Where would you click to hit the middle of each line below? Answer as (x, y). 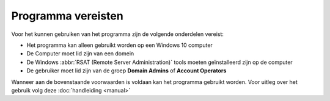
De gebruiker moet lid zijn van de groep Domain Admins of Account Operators (127, 71)
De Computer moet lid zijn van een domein (80, 54)
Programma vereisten (67, 16)
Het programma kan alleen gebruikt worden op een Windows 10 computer (120, 45)
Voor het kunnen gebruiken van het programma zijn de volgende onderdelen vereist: (118, 34)
